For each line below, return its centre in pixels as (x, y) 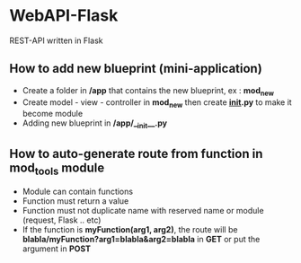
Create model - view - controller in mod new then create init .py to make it (157, 103)
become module (53, 114)
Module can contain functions (77, 192)
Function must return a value (75, 201)
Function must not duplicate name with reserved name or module (143, 211)
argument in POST (57, 249)
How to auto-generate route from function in (136, 153)
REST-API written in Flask (56, 40)
